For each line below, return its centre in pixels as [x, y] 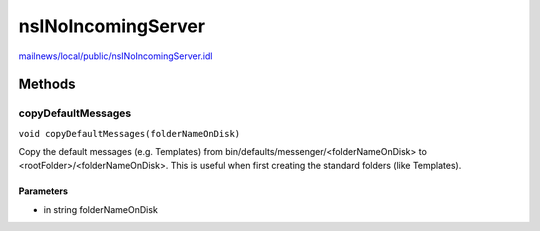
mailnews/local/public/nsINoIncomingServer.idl [115, 56]
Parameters [43, 191]
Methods [47, 84]
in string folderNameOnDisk [101, 209]
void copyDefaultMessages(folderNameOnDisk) [129, 133]
